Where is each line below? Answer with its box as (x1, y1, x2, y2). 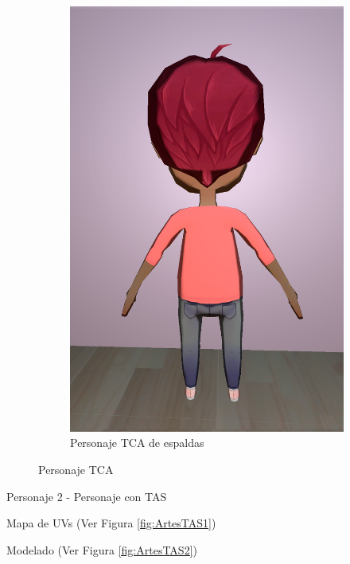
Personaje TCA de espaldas (70, 434, 204, 451)
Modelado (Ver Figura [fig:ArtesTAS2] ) (6, 541, 197, 558)
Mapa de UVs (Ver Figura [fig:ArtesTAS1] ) (6, 515, 216, 531)
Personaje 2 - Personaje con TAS (6, 488, 167, 504)
